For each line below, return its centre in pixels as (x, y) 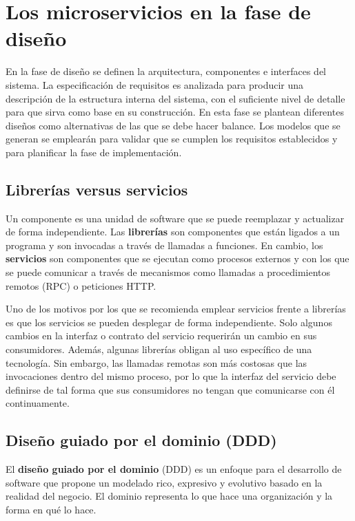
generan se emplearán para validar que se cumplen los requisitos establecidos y (172, 139)
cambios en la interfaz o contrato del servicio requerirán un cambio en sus (161, 336)
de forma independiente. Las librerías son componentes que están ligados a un (173, 232)
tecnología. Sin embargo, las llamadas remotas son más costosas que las (156, 362)
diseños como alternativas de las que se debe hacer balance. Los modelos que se (173, 125)
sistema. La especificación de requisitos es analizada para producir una (155, 84)
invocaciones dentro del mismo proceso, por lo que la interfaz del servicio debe (171, 376)
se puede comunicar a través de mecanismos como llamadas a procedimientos (168, 272)
